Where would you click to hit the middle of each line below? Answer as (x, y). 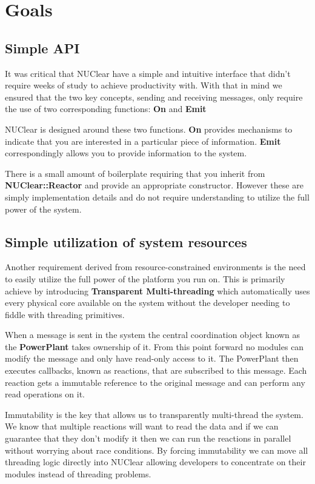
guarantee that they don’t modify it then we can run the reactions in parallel (148, 438)
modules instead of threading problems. (78, 473)
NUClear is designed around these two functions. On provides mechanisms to (149, 129)
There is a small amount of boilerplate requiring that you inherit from (135, 173)
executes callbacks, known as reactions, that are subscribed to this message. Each (156, 370)
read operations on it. (45, 394)
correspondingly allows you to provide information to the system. (126, 153)
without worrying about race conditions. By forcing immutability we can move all (157, 450)
